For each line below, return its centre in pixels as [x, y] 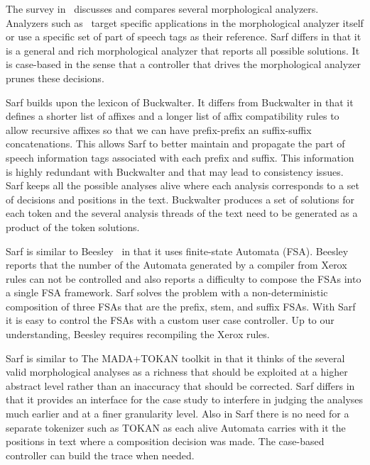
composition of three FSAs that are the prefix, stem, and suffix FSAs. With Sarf [181, 306]
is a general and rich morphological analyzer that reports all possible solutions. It [183, 50]
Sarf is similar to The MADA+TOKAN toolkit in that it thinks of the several [175, 358]
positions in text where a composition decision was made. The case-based [165, 441]
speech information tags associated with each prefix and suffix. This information [180, 157]
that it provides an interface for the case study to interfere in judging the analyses [185, 399]
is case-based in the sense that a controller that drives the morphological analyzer [183, 64]
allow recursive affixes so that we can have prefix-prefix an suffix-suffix [159, 129]
